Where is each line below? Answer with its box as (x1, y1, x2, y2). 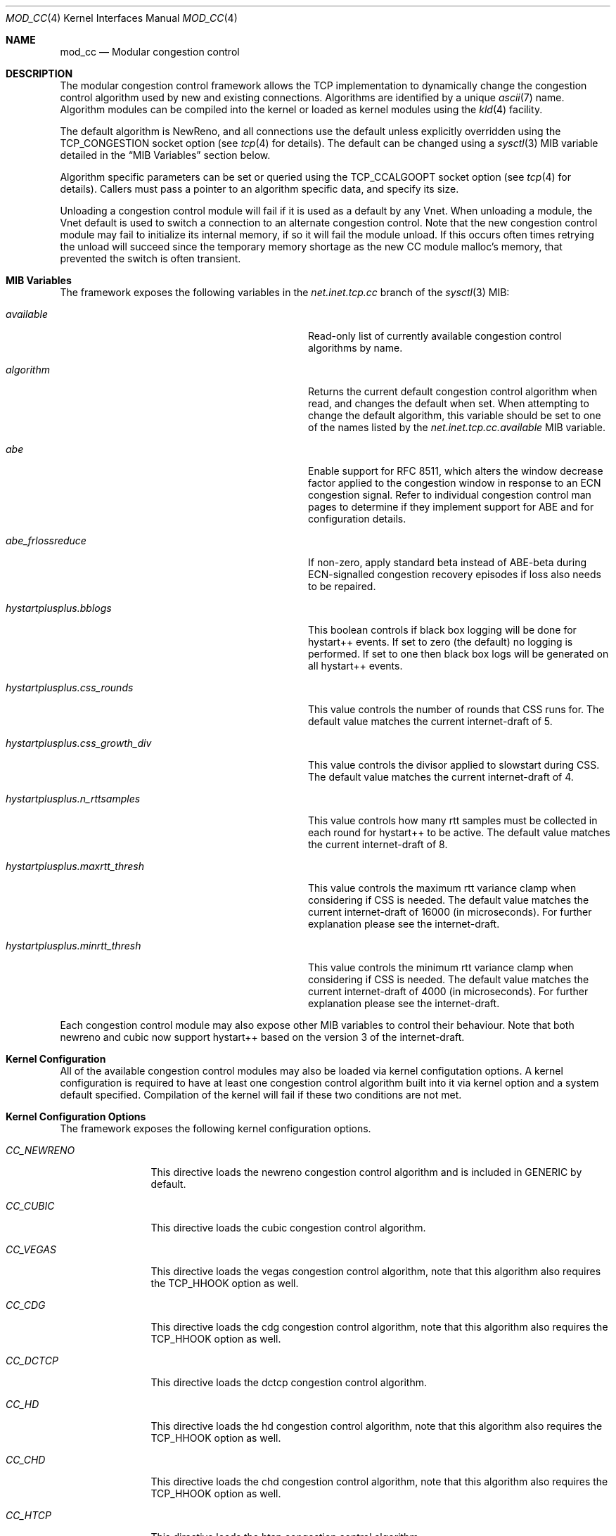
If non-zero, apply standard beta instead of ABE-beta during (308, 556, 586, 568)
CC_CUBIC (6, 1200, 55, 1212)
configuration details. (308, 513, 406, 525)
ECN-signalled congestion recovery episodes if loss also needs (308, 568, 601, 580)
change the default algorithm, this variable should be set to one (308, 409, 601, 421)
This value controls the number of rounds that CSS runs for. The (308, 703, 605, 715)
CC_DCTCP (6, 1355, 58, 1367)
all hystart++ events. (308, 660, 403, 672)
